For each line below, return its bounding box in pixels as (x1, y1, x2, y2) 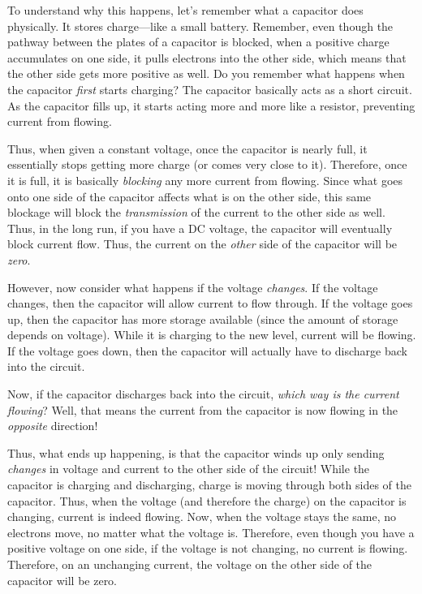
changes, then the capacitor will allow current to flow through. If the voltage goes (7, 295, 413, 312)
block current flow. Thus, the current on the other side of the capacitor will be (7, 235, 398, 252)
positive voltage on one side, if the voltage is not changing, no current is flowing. (7, 540, 408, 557)
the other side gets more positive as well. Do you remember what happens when (7, 65, 405, 82)
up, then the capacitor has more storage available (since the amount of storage (7, 310, 398, 327)
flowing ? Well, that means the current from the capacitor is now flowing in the (7, 401, 398, 418)
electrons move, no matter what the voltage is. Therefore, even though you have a (7, 523, 415, 540)
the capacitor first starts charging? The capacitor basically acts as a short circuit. (7, 80, 412, 97)
